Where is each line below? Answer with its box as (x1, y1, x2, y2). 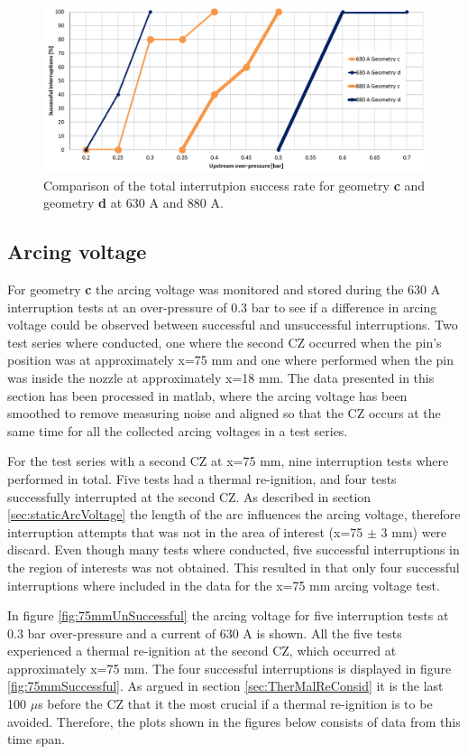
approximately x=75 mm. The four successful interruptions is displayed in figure (7, 658, 452, 677)
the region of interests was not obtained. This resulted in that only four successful (7, 557, 460, 576)
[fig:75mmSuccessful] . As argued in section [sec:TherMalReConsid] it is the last (7, 676, 444, 695)
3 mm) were (381, 522, 447, 541)
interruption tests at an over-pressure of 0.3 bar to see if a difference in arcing (7, 297, 437, 316)
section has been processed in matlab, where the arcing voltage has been (7, 386, 408, 405)
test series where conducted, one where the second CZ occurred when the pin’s (7, 332, 442, 351)
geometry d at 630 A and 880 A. (43, 193, 224, 212)
